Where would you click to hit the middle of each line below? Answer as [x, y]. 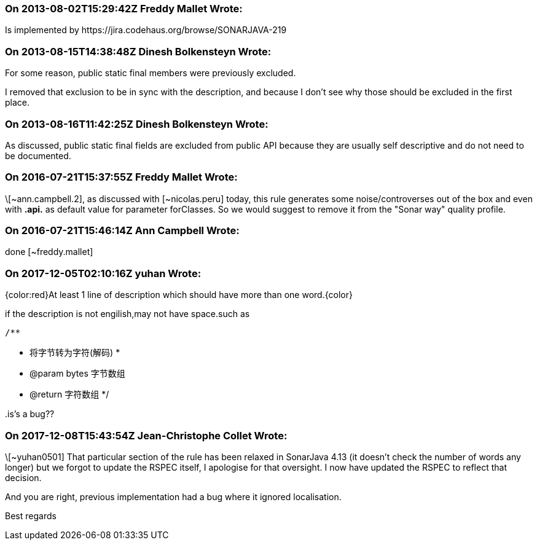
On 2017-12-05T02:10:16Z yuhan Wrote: [103, 273]
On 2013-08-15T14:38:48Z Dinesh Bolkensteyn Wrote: [138, 51]
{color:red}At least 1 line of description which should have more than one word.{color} [179, 295]
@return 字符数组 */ [69, 394]
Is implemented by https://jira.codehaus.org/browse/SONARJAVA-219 [146, 30]
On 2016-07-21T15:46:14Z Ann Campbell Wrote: [122, 230]
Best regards [31, 516]
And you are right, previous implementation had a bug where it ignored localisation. [173, 496]
